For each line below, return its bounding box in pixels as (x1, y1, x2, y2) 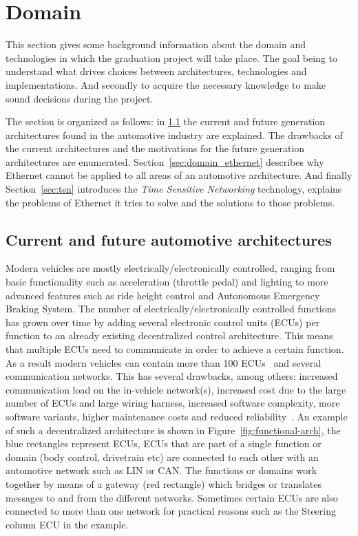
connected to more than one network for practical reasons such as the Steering (6, 504, 337, 518)
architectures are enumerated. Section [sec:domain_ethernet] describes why (6, 154, 324, 169)
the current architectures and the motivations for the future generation (6, 141, 305, 156)
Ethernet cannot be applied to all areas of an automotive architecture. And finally (6, 168, 352, 182)
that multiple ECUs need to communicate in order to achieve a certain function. (6, 342, 344, 356)
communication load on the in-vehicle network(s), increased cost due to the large (6, 382, 346, 396)
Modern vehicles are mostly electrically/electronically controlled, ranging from (6, 261, 335, 275)
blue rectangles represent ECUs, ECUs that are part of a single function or (6, 436, 322, 451)
